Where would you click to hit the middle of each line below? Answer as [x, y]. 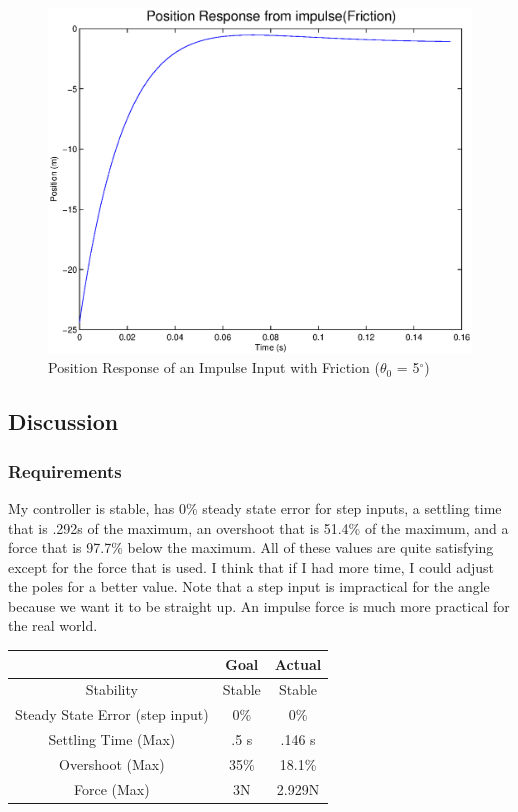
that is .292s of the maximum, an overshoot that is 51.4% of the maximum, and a [258, 527]
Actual [298, 663]
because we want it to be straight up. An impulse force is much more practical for [259, 605]
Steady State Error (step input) [112, 714]
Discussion [63, 421]
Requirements [65, 470]
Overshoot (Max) [112, 763]
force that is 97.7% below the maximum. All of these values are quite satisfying [251, 547]
